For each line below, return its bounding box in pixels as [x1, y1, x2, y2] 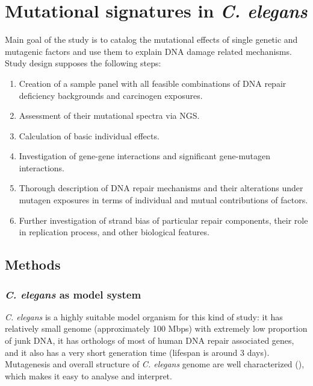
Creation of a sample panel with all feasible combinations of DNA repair [19, 77, 287, 89]
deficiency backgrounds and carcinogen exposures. [19, 89, 203, 101]
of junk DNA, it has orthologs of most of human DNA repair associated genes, [5, 334, 294, 347]
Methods [5, 255, 61, 274]
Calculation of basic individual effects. [19, 129, 160, 142]
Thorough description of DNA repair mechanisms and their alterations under [19, 182, 303, 194]
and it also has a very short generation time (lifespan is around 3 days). [5, 346, 270, 358]
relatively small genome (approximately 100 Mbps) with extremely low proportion [5, 322, 308, 335]
